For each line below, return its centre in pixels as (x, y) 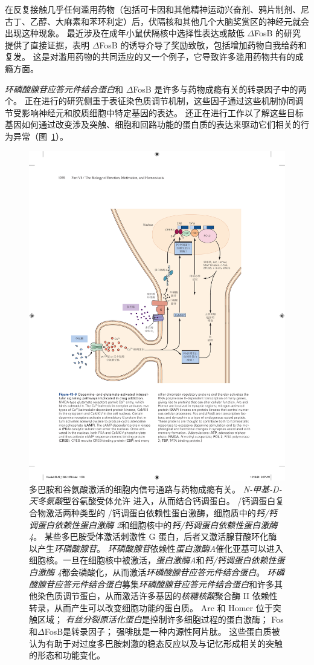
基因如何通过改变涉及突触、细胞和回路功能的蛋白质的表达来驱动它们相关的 (153, 124)
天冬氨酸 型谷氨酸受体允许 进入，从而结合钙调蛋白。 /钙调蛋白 (152, 501)
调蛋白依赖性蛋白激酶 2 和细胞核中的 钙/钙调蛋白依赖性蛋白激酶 (153, 524)
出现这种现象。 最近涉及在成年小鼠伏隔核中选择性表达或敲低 (125, 33)
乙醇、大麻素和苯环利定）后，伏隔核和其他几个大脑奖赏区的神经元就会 (169, 21)
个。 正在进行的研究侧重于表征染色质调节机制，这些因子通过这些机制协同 (150, 101)
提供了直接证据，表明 (47, 44)
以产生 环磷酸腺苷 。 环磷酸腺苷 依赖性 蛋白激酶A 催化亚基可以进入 (156, 548)
